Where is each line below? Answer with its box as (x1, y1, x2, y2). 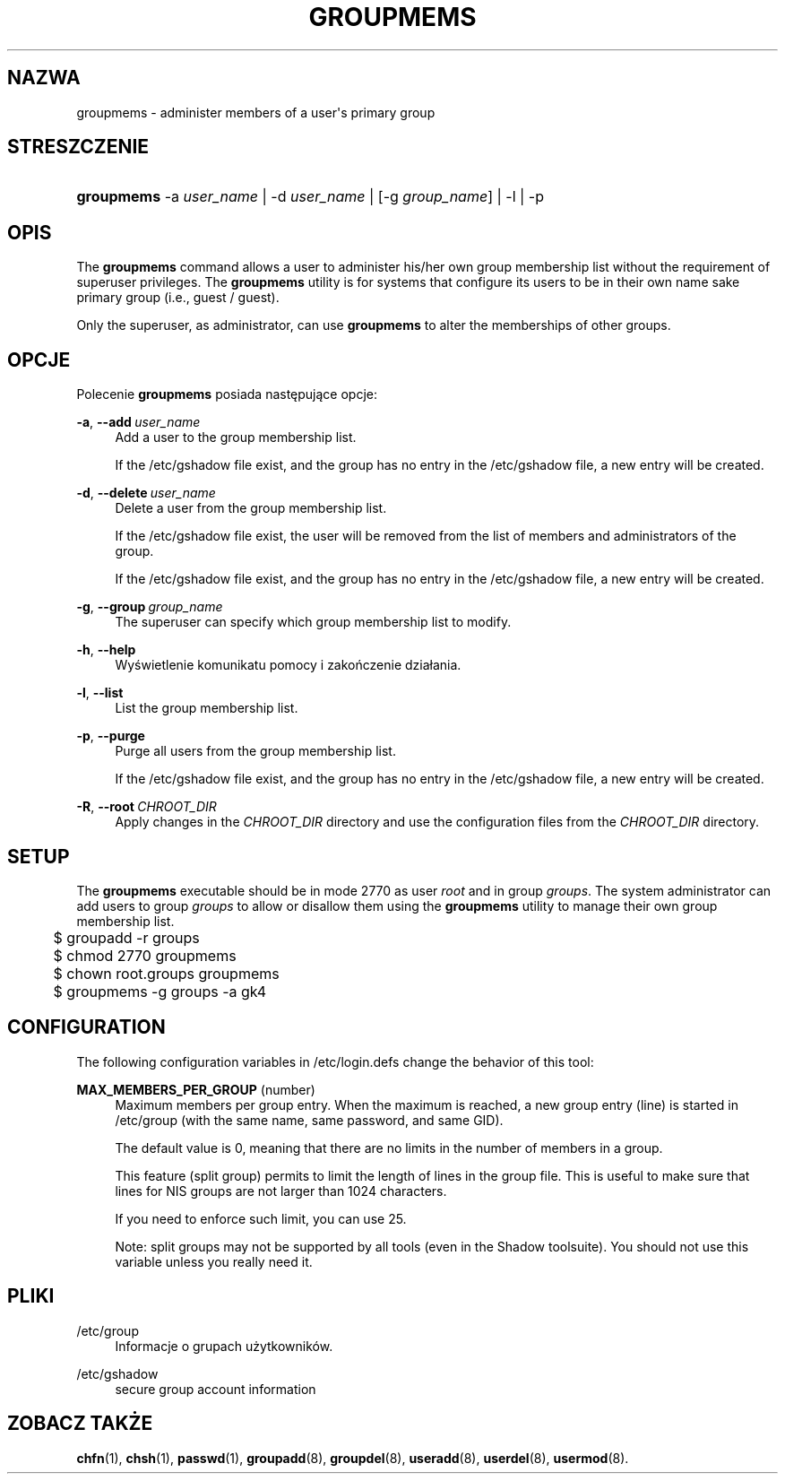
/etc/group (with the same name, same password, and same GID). (115, 1112, 504, 1128)
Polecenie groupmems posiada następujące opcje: (76, 386, 378, 403)
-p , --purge (76, 728, 145, 744)
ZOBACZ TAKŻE (7, 1412, 153, 1435)
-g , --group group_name (76, 599, 223, 615)
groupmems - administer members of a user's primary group (76, 104, 436, 120)
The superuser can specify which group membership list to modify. (115, 614, 512, 630)
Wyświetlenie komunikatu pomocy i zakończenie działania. (115, 657, 462, 673)
